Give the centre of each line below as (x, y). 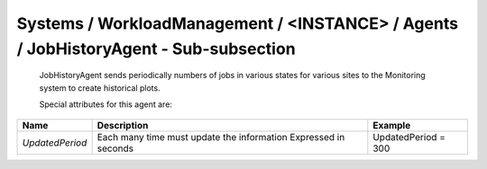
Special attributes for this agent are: (106, 104)
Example (392, 125)
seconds (115, 148)
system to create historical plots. (100, 88)
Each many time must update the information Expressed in (221, 137)
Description (123, 125)
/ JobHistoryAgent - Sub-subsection (156, 49)
